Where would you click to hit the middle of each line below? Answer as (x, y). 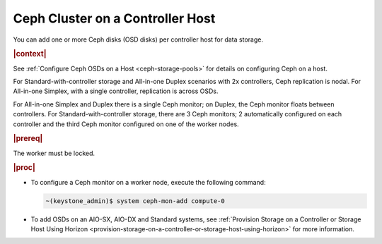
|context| (30, 54)
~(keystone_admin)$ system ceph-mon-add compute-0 (135, 201)
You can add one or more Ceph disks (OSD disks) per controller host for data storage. (138, 39)
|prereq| (28, 139)
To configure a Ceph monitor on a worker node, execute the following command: (148, 182)
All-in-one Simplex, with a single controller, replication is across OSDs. (116, 91)
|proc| (24, 168)
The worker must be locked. (54, 153)
